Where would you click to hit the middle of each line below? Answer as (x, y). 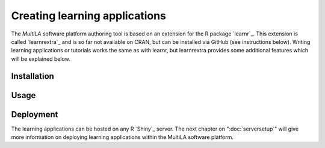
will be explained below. (41, 59)
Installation (32, 76)
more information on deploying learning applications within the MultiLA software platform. (122, 137)
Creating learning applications (89, 16)
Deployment (35, 114)
